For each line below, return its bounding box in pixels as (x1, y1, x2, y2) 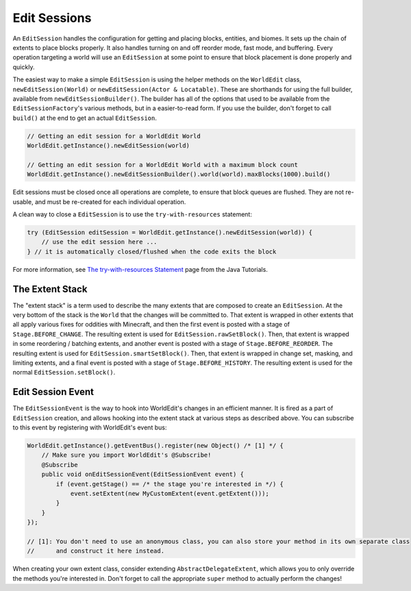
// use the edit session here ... (41, 238, 158, 246)
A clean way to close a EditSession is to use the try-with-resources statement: (12, 210, 253, 218)
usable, (12, 197, 34, 205)
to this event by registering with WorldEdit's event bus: (12, 423, 167, 431)
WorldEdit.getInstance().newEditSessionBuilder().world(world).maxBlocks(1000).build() (27, 171, 331, 178)
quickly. (12, 62, 35, 71)
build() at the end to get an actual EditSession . (12, 114, 158, 122)
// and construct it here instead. (27, 547, 164, 555)
